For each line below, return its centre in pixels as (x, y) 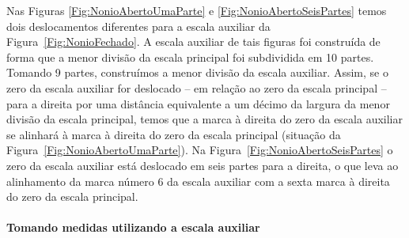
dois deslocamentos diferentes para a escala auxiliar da (138, 26)
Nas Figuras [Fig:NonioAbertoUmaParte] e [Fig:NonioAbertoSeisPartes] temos (197, 10)
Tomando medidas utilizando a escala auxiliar (133, 227)
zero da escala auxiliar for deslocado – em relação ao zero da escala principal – (197, 87)
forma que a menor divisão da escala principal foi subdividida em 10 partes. (190, 57)
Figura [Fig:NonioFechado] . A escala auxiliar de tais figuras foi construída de (193, 42)
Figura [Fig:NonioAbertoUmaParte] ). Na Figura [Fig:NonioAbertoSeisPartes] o (200, 150)
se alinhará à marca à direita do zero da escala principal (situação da (174, 134)
